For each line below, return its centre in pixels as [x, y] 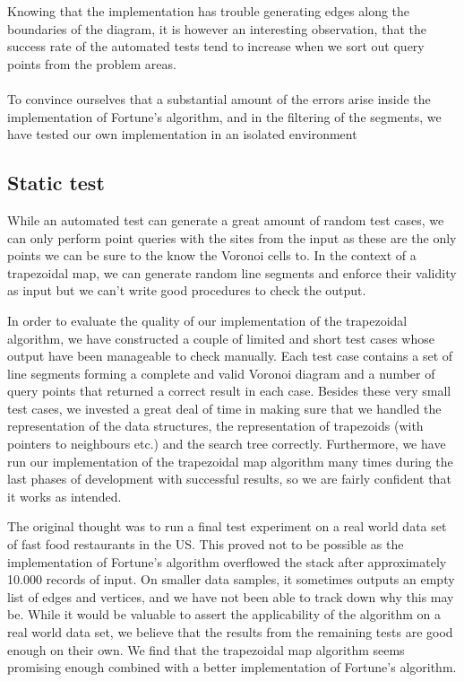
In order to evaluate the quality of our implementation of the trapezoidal [207, 320]
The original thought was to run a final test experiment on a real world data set [227, 526]
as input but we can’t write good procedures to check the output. [187, 290]
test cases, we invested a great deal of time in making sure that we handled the [224, 408]
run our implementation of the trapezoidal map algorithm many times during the [230, 461]
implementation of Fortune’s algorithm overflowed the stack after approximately [227, 561]
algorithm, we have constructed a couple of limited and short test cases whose [221, 338]
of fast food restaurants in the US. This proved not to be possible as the [206, 544]
